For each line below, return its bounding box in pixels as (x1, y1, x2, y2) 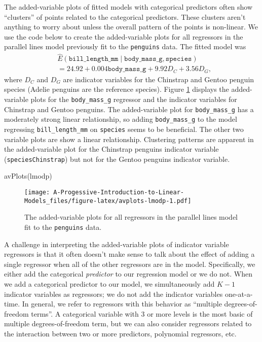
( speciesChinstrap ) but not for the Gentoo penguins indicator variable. (4, 153, 230, 164)
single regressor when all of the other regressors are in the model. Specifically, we (4, 258, 255, 269)
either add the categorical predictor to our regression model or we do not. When (4, 268, 253, 279)
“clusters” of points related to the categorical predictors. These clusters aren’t (4, 11, 246, 22)
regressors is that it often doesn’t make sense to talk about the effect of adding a (4, 249, 255, 259)
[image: (24, 189, 50, 196)
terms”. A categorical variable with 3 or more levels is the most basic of (31, 308, 253, 319)
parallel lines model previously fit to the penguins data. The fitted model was (4, 41, 246, 52)
